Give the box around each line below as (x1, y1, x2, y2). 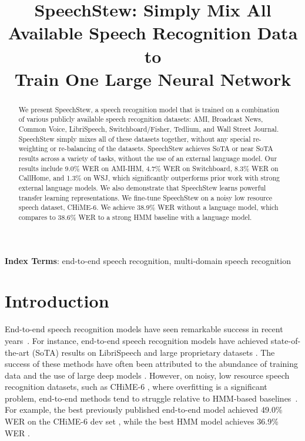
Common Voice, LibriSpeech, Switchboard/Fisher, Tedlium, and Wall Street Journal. (18, 124, 279, 134)
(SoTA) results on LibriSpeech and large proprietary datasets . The (32, 346, 275, 358)
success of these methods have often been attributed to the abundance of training (5, 358, 299, 370)
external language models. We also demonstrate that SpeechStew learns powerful (18, 182, 266, 192)
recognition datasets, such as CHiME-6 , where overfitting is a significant (5, 380, 267, 393)
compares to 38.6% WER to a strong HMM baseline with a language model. (18, 212, 252, 222)
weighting (18, 143, 48, 153)
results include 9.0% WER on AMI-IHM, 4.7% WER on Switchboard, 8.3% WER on (18, 163, 279, 173)
